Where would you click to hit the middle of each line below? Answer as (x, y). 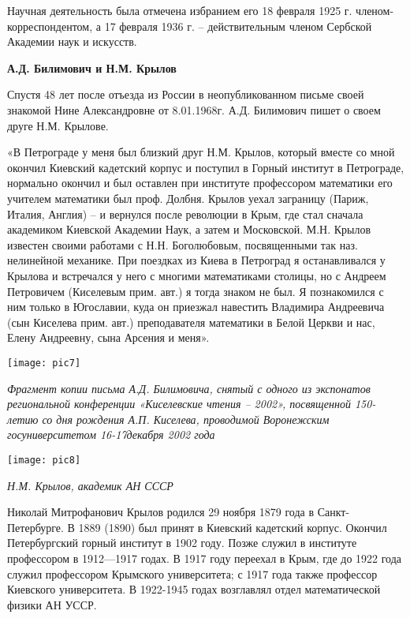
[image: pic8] (44, 460)
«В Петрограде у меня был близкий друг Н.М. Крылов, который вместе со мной (201, 152)
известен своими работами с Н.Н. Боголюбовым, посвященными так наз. (183, 244)
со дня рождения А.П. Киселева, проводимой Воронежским (186, 419)
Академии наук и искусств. (72, 41)
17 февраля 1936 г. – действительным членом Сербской (238, 26)
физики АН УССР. (52, 604)
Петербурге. (35, 527)
